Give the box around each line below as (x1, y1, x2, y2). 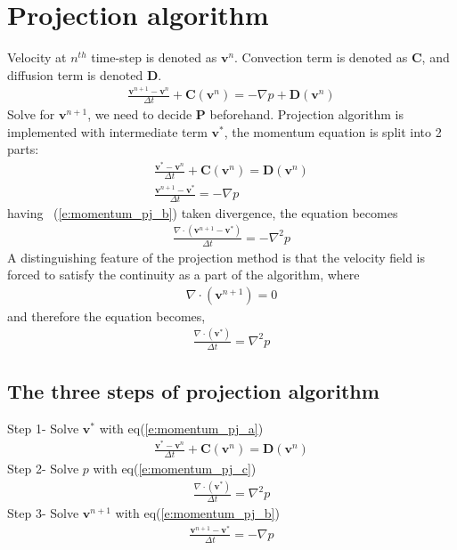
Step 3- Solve (7, 504, 79, 522)
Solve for (7, 105, 55, 124)
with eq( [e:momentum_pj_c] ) (93, 459, 257, 478)
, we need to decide (87, 105, 192, 124)
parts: (7, 140, 39, 158)
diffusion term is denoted (7, 65, 143, 84)
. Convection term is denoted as (234, 48, 408, 67)
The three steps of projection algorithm (7, 377, 379, 404)
